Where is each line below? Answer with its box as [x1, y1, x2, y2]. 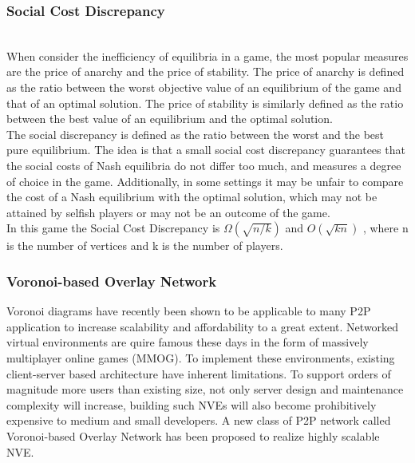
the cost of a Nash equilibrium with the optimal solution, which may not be [6, 188, 377, 205]
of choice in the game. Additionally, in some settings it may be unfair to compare [6, 172, 404, 189]
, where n [362, 220, 409, 236]
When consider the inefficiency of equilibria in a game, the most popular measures [6, 47, 409, 64]
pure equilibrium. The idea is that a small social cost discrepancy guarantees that [6, 141, 405, 158]
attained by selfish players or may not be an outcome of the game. [6, 204, 330, 220]
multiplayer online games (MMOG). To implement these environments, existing [6, 349, 395, 366]
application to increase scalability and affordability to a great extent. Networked [6, 318, 399, 334]
